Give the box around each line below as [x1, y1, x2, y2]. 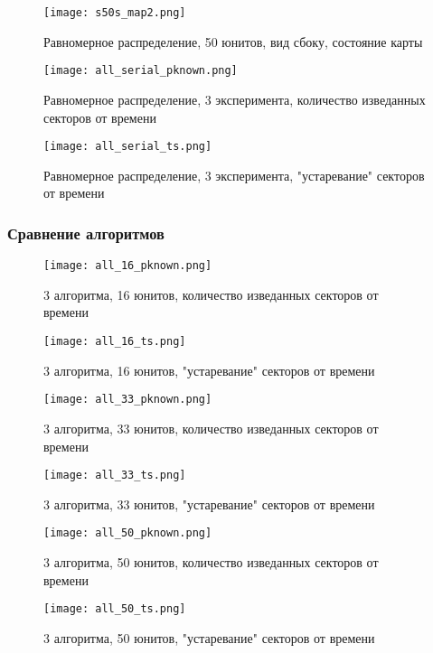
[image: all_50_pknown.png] [43, 527, 212, 540]
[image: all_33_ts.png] [43, 469, 186, 482]
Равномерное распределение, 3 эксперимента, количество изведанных [43, 89, 426, 108]
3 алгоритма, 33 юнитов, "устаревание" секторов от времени [43, 494, 375, 513]
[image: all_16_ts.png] [43, 335, 186, 348]
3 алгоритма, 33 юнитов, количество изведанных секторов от [43, 418, 379, 437]
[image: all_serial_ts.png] [43, 140, 212, 154]
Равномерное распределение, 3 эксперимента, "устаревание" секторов [43, 165, 425, 184]
